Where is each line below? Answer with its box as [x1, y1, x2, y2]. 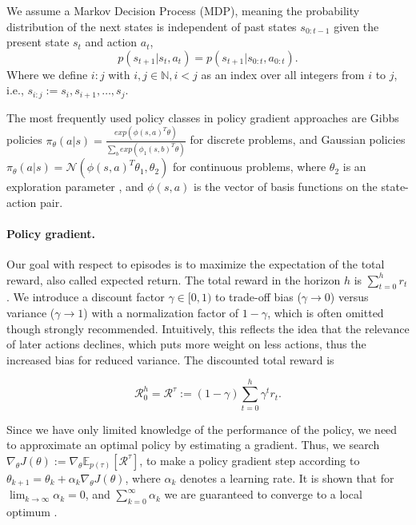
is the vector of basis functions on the [194, 178, 378, 195]
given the [334, 18, 379, 34]
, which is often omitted [267, 304, 384, 321]
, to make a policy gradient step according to [139, 451, 360, 468]
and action [85, 34, 138, 50]
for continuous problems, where [172, 158, 326, 175]
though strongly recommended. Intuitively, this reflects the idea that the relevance [6, 320, 410, 336]
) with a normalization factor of [83, 304, 239, 321]
